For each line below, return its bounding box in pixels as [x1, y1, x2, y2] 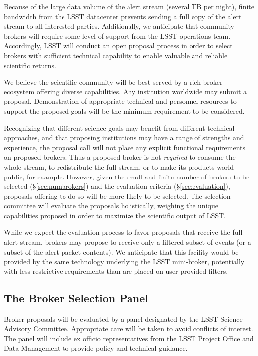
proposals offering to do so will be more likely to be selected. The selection [4, 190, 231, 201]
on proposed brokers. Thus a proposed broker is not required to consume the [4, 152, 236, 162]
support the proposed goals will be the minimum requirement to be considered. [4, 105, 245, 116]
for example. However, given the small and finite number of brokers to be [26, 171, 250, 181]
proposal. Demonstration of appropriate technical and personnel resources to [4, 96, 237, 106]
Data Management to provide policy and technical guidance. [4, 343, 188, 353]
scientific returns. [4, 60, 56, 70]
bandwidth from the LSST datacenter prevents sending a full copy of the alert [4, 11, 242, 21]
